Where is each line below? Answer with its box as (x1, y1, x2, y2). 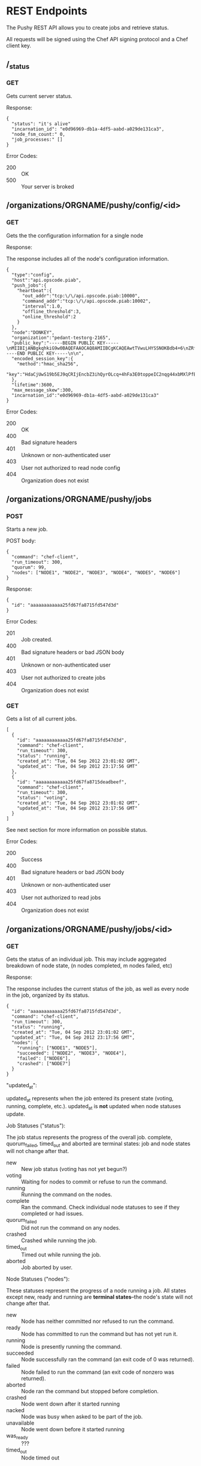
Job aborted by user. (21, 1264, 73, 1271)
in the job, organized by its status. (6, 991, 90, 999)
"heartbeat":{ (17, 287, 52, 294)
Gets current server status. (6, 92, 73, 99)
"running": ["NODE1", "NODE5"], (17, 1045, 98, 1051)
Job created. (21, 636, 53, 643)
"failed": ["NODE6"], (17, 1056, 71, 1062)
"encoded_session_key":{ (11, 355, 74, 361)
